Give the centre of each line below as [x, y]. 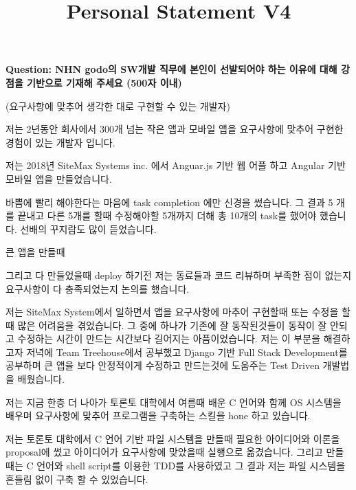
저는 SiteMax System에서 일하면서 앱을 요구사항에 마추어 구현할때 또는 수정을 [172, 312]
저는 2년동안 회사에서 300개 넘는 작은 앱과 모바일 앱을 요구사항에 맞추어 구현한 [175, 129]
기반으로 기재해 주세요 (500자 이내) [104, 82]
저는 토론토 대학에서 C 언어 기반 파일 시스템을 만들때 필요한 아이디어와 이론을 [173, 438]
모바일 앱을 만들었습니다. [59, 178]
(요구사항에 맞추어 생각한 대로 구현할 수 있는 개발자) [118, 105]
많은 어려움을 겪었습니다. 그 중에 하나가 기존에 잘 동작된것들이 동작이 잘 [172, 325]
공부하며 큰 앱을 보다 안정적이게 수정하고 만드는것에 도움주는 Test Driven [163, 365]
